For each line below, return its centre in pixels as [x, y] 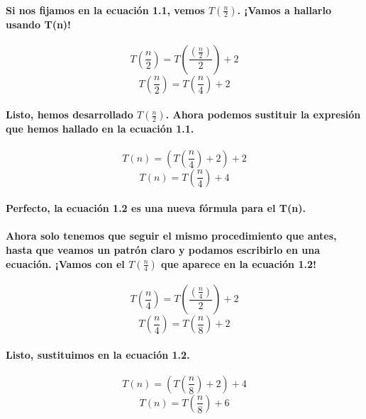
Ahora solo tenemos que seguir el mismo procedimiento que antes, [171, 236]
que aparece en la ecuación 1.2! [239, 263]
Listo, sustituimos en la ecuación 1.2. [98, 354]
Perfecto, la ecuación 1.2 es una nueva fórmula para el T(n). [156, 208]
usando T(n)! [38, 24]
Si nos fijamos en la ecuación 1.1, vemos [105, 10]
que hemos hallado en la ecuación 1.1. [100, 129]
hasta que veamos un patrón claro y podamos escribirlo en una [163, 249]
